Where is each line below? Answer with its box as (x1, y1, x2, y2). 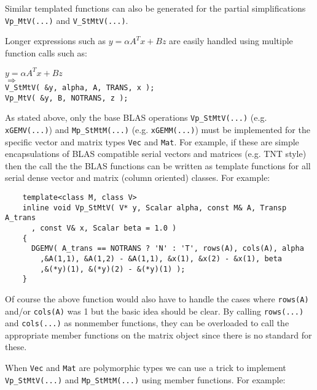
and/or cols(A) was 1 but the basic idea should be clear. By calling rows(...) (5, 304, 304, 317)
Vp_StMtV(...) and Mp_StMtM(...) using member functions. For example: (5, 373, 286, 386)
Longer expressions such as (5, 34, 106, 47)
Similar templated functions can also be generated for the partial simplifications (5, 2, 306, 14)
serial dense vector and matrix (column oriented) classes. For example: (5, 171, 270, 184)
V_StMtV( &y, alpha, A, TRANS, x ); (5, 83, 155, 92)
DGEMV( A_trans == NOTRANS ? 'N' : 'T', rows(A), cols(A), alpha (31, 244, 304, 253)
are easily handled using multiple (169, 34, 293, 47)
